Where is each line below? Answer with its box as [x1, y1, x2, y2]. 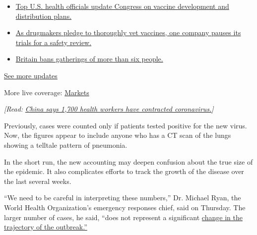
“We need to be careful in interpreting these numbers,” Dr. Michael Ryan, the [4, 192, 241, 203]
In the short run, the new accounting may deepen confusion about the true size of [4, 156, 253, 167]
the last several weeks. [4, 176, 71, 186]
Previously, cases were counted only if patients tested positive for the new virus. [4, 120, 247, 130]
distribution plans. [15, 10, 72, 21]
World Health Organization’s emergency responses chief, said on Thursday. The [4, 202, 246, 212]
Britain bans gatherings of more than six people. [15, 54, 163, 64]
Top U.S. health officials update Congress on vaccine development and [15, 1, 229, 11]
